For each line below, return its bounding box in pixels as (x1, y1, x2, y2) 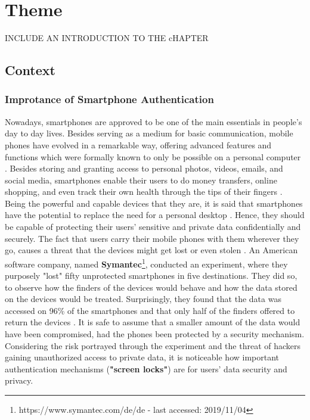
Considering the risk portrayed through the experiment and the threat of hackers (5, 339, 301, 351)
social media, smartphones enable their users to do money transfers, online (5, 173, 277, 186)
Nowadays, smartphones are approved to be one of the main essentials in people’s (5, 115, 302, 127)
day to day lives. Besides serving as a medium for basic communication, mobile (5, 127, 293, 139)
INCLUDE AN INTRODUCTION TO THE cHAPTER (5, 32, 209, 44)
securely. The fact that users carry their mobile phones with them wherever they (5, 232, 299, 244)
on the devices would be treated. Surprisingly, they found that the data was (5, 293, 281, 305)
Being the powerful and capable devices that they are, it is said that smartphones (5, 197, 303, 209)
